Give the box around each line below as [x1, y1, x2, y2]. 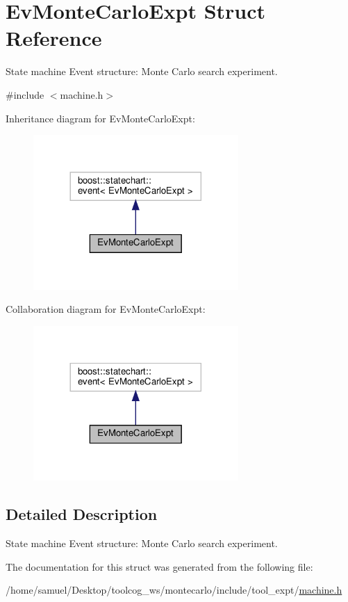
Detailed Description [6, 503, 158, 525]
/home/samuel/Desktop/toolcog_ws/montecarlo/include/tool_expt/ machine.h [6, 583, 342, 597]
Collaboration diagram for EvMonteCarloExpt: [6, 302, 206, 316]
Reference [6, 24, 102, 52]
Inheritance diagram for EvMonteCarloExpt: [6, 111, 195, 125]
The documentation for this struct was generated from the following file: [6, 559, 313, 573]
